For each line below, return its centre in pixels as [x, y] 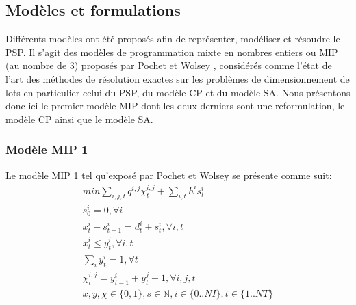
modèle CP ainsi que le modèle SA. [79, 119]
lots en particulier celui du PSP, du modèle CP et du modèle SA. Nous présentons [178, 92]
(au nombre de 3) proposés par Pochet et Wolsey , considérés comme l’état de [169, 65]
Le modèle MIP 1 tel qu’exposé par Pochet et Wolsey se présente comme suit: [169, 175]
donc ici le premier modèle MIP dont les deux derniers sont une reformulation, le [175, 106]
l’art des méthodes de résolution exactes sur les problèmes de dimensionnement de [178, 78]
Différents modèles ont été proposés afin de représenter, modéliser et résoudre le [173, 39]
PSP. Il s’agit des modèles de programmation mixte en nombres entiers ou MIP [172, 52]
